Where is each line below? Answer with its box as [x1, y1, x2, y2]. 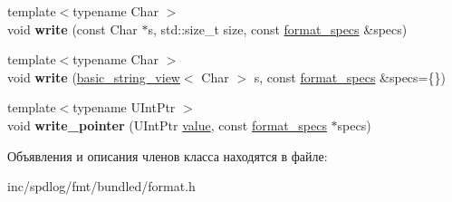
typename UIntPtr [72, 98, 176, 117]
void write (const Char [7, 19, 138, 38]
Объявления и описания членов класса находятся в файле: [7, 146, 328, 165]
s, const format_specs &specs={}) [254, 67, 446, 86]
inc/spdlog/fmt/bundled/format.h [7, 177, 196, 196]
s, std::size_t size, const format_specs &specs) [148, 19, 408, 38]
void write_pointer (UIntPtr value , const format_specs [7, 115, 327, 134]
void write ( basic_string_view [7, 67, 180, 86]
